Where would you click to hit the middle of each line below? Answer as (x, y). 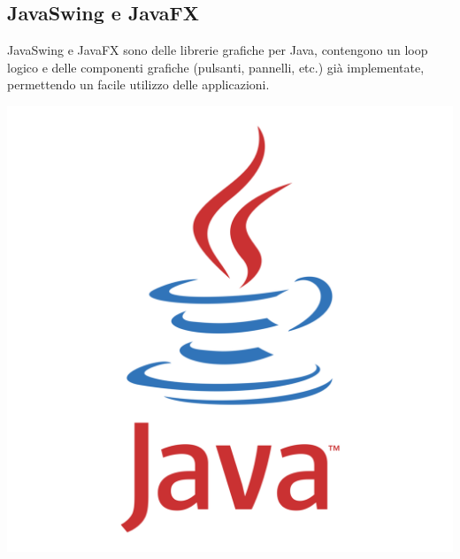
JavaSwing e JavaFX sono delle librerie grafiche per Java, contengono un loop (218, 50)
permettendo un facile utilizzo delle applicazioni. (138, 84)
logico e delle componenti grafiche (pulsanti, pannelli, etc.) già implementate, (216, 67)
